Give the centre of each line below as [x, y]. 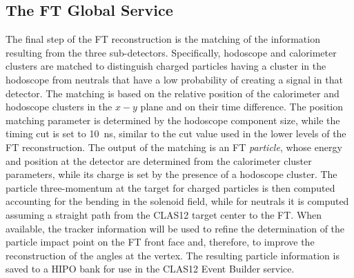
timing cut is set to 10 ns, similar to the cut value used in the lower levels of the [176, 133]
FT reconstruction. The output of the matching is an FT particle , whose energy [174, 147]
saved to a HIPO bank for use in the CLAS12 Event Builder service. [150, 269]
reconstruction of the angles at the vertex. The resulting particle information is [173, 255]
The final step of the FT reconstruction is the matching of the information [163, 39]
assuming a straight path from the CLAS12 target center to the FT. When [164, 214]
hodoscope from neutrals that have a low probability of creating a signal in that [174, 79]
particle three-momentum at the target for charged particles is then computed [170, 187]
